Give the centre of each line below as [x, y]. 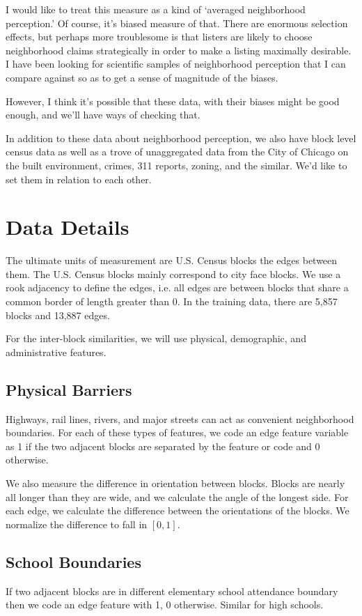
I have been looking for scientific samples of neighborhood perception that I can [176, 64]
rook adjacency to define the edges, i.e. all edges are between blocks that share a [177, 287]
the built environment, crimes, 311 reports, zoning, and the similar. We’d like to [176, 165]
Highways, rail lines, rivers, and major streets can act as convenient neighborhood [180, 418]
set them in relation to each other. [79, 179]
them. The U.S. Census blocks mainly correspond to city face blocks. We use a [173, 274]
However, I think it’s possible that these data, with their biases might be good [173, 101]
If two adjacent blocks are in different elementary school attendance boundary [172, 591]
